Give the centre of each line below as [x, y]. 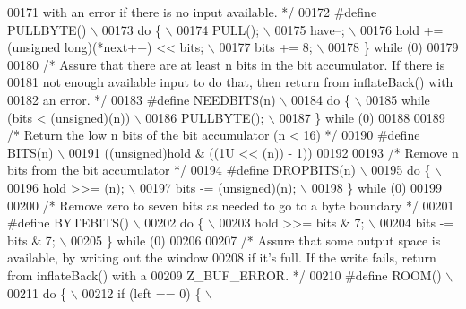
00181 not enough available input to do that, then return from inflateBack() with [230, 82]
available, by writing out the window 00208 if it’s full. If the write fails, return [222, 257]
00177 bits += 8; [266, 47]
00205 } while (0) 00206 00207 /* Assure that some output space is [256, 240]
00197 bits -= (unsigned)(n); [218, 187]
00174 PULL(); [218, 29]
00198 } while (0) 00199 [377, 187]
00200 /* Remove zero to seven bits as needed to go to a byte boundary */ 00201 [231, 205]
